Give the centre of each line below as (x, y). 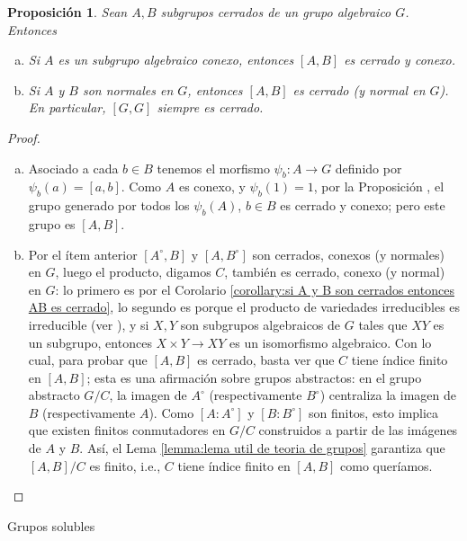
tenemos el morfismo (213, 168)
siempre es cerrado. (210, 107)
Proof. (24, 137)
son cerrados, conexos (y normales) (348, 254)
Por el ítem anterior (83, 254)
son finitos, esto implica (373, 412)
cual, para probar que (88, 360)
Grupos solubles (51, 525)
